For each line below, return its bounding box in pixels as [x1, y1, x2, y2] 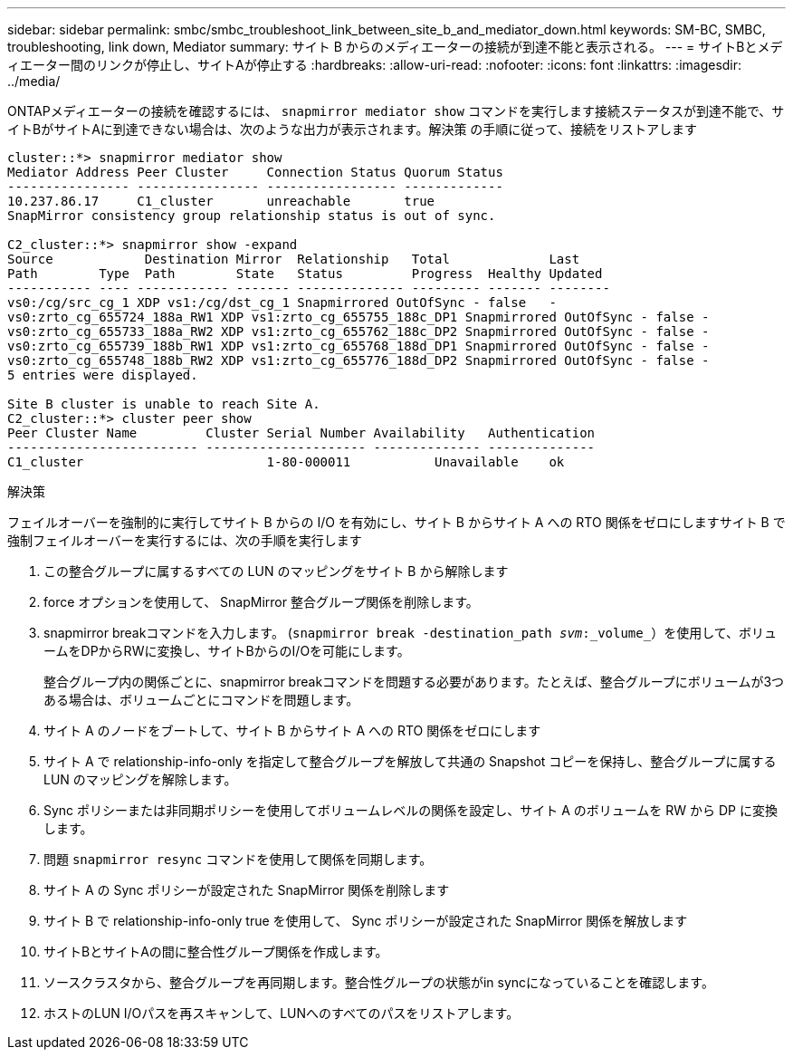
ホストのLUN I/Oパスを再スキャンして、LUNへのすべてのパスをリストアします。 [43, 1005, 520, 1021]
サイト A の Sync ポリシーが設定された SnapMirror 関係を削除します [43, 882, 450, 898]
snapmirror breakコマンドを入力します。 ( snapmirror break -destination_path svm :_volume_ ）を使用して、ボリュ [43, 625, 778, 640]
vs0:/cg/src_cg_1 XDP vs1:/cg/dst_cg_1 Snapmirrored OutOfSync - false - [7, 295, 557, 310]
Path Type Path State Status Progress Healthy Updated [7, 266, 603, 281]
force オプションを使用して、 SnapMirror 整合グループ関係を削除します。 [43, 594, 479, 610]
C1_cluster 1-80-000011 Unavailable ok [7, 455, 565, 469]
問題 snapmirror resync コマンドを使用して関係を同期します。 [43, 851, 433, 867]
